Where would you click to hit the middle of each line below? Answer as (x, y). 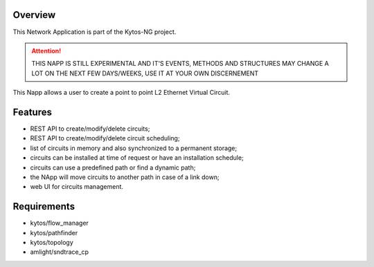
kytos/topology (52, 243)
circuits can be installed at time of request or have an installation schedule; (137, 158)
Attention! (46, 50)
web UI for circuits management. (77, 187)
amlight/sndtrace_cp (60, 252)
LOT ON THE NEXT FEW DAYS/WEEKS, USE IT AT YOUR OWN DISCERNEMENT (145, 73)
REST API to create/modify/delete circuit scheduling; (105, 138)
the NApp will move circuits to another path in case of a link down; (125, 177)
